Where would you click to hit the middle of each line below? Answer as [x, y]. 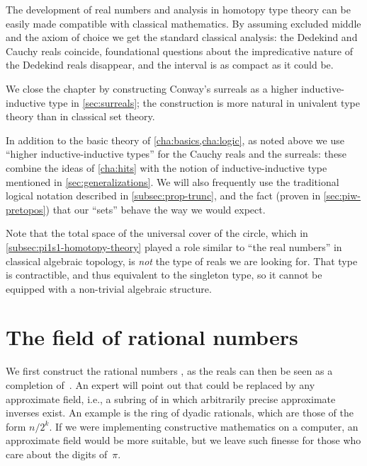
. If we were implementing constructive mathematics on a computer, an [204, 426]
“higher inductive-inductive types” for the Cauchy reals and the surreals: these [176, 154]
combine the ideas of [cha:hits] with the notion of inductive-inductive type [166, 167]
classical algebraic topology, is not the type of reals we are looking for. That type [182, 261]
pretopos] [26, 209]
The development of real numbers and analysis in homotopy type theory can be [178, 9]
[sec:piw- [342, 196]
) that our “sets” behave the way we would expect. [156, 209]
